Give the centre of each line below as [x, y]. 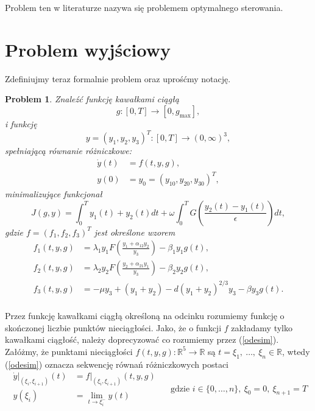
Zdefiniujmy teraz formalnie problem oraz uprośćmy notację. [118, 78]
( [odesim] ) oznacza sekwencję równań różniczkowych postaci [117, 364]
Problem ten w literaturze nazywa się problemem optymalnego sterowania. [144, 7]
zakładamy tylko [262, 327]
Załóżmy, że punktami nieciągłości [69, 351]
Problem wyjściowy [88, 49]
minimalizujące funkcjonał [54, 194]
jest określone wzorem [135, 232]
